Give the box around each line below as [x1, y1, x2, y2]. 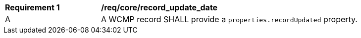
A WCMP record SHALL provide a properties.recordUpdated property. [101, 14, 358, 24]
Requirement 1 [5, 2, 60, 12]
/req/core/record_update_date [101, 2, 218, 12]
